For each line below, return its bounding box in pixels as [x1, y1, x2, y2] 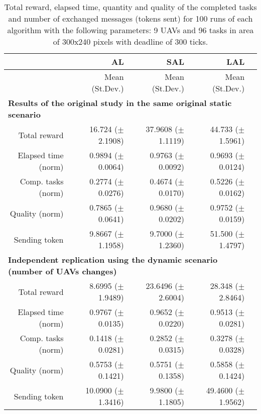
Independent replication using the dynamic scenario [8, 254, 218, 265]
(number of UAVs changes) [8, 265, 117, 277]
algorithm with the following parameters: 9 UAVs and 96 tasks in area [7, 24, 254, 36]
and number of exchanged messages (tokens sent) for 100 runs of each [8, 13, 253, 24]
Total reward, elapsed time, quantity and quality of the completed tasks [4, 1, 257, 13]
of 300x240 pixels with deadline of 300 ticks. [53, 36, 208, 47]
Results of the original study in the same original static [8, 97, 232, 109]
